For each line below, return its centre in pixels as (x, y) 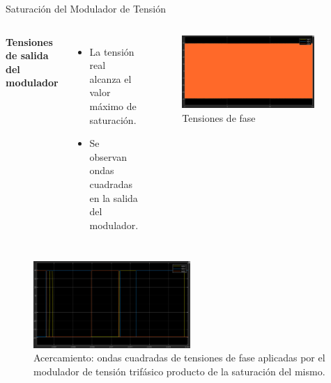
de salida (27, 55)
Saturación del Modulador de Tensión (86, 8)
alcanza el (110, 78)
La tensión (112, 51)
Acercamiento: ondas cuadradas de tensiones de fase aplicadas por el (179, 358)
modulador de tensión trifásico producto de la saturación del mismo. (179, 371)
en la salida (114, 197)
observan (108, 156)
